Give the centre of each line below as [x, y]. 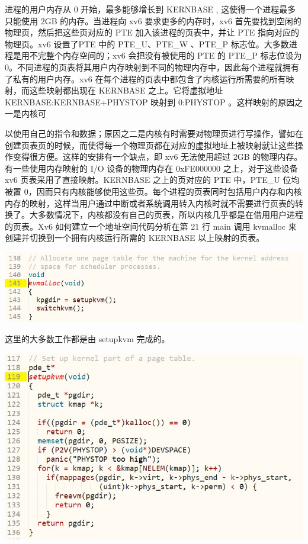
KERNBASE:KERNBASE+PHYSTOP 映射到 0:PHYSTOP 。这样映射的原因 [150, 102]
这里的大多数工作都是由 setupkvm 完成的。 [87, 339]
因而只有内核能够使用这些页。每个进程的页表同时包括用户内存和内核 [169, 191]
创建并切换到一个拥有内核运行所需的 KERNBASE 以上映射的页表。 [135, 238]
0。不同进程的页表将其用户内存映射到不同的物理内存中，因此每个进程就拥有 [152, 67]
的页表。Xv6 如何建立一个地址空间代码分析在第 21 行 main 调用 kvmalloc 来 [151, 226]
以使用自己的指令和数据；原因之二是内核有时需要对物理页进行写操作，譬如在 [154, 133]
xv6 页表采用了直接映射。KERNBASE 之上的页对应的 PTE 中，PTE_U [142, 180]
